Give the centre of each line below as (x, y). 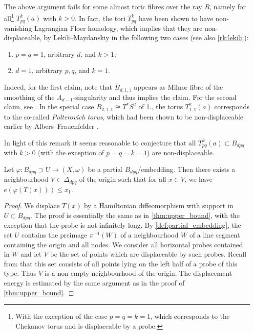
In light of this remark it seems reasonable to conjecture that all (100, 142)
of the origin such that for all (123, 179)
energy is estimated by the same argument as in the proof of (94, 282)
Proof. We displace (32, 205)
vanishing (18, 28)
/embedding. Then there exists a (186, 169)
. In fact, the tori (100, 18)
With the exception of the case (61, 316)
